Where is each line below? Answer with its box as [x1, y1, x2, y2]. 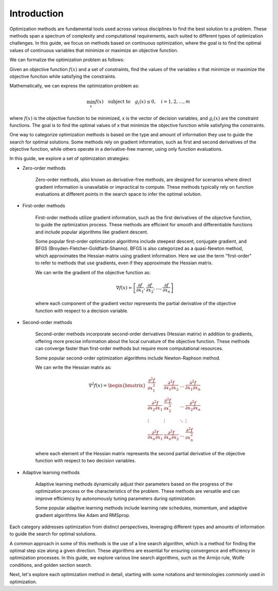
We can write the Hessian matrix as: [35, 364, 112, 370]
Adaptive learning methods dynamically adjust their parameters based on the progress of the [35, 481, 233, 487]
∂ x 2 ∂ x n [185, 405, 201, 412]
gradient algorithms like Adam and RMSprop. [35, 512, 131, 518]
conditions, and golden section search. [9, 562, 92, 568]
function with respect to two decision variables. [35, 458, 136, 464]
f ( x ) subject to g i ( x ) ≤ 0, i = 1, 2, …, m [95, 99, 190, 106]
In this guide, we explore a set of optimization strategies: [9, 155, 130, 162]
